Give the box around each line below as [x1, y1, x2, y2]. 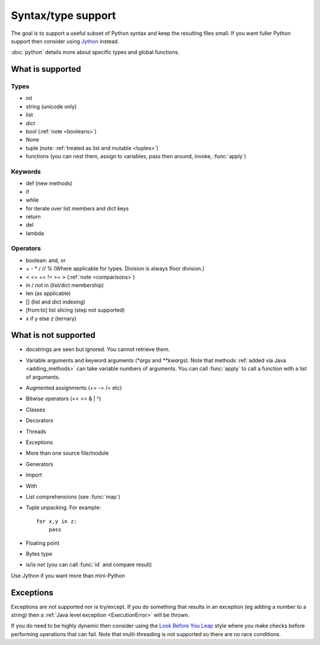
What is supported [11, 64, 81, 74]
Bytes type [25, 550, 53, 557]
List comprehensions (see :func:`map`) [25, 493, 121, 500]
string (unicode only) [25, 103, 77, 110]
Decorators [25, 417, 53, 424]
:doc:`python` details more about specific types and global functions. [11, 49, 180, 56]
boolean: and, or [25, 257, 66, 264]
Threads [25, 427, 47, 435]
